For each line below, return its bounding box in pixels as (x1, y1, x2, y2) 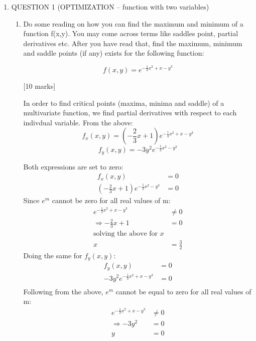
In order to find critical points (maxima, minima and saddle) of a (23, 97, 224, 108)
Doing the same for (23, 250, 82, 260)
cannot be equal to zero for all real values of (115, 286, 251, 296)
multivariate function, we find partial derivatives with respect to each (23, 107, 237, 118)
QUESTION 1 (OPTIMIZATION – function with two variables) (11, 2, 209, 12)
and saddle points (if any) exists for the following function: (23, 48, 204, 58)
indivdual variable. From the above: (23, 117, 133, 127)
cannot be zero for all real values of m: (52, 195, 171, 206)
